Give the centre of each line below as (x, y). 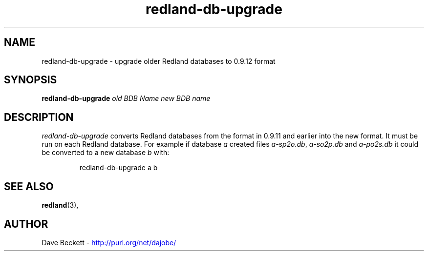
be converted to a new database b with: (106, 153)
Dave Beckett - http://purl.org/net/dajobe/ (109, 242)
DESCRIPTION (39, 117)
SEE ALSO (29, 186)
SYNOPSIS (31, 80)
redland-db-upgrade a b (118, 168)
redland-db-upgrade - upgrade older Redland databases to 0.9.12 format (159, 61)
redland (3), (60, 205)
